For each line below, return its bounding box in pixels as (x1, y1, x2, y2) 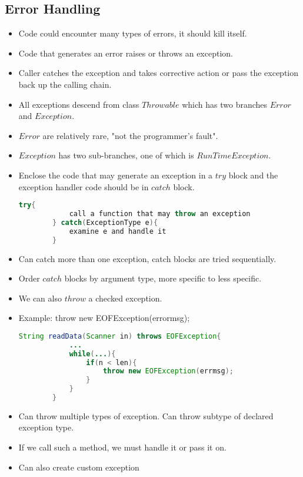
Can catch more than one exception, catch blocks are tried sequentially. (18, 252, 277, 264)
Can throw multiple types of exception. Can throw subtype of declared (18, 409, 274, 422)
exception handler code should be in (18, 180, 149, 193)
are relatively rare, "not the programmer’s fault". (42, 129, 218, 141)
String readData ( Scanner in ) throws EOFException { (18, 332, 221, 340)
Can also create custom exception (18, 461, 139, 473)
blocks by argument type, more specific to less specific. (64, 272, 262, 284)
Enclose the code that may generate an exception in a (18, 168, 213, 181)
